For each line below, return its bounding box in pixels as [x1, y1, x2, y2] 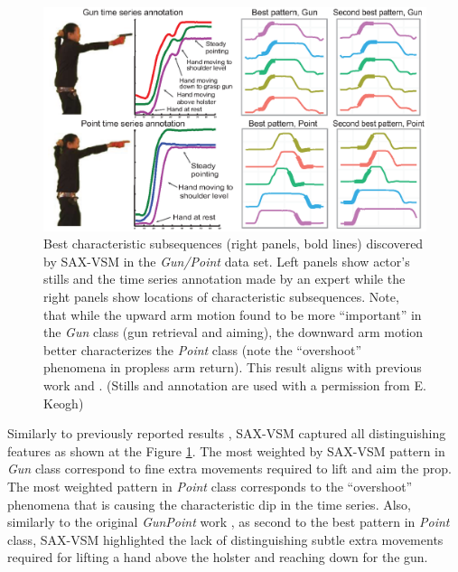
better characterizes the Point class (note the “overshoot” [43, 340, 361, 359]
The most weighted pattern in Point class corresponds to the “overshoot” [7, 476, 413, 495]
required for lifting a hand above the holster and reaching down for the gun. [7, 548, 428, 567]
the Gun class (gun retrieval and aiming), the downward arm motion [43, 323, 424, 342]
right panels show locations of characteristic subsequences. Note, [43, 286, 399, 305]
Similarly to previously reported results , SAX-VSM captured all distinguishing [7, 424, 446, 443]
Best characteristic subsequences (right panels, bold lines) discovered [43, 234, 424, 253]
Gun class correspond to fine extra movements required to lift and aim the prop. [7, 459, 452, 478]
